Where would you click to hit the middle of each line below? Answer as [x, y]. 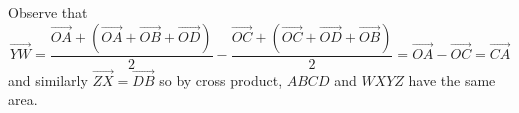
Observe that [48, 12]
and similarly [48, 79]
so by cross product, [221, 79]
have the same [452, 79]
